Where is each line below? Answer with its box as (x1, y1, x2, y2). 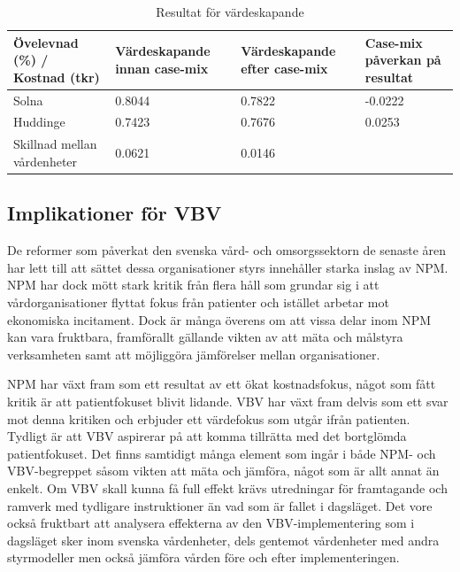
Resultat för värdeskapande (156, 3, 304, 20)
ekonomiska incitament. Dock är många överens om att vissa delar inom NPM (7, 310, 432, 329)
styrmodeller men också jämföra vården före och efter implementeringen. (7, 548, 400, 567)
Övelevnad (13, 33, 79, 51)
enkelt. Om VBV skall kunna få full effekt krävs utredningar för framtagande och (7, 478, 448, 497)
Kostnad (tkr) (13, 67, 100, 86)
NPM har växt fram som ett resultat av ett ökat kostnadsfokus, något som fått (7, 375, 436, 393)
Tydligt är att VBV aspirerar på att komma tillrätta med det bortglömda (7, 427, 407, 445)
